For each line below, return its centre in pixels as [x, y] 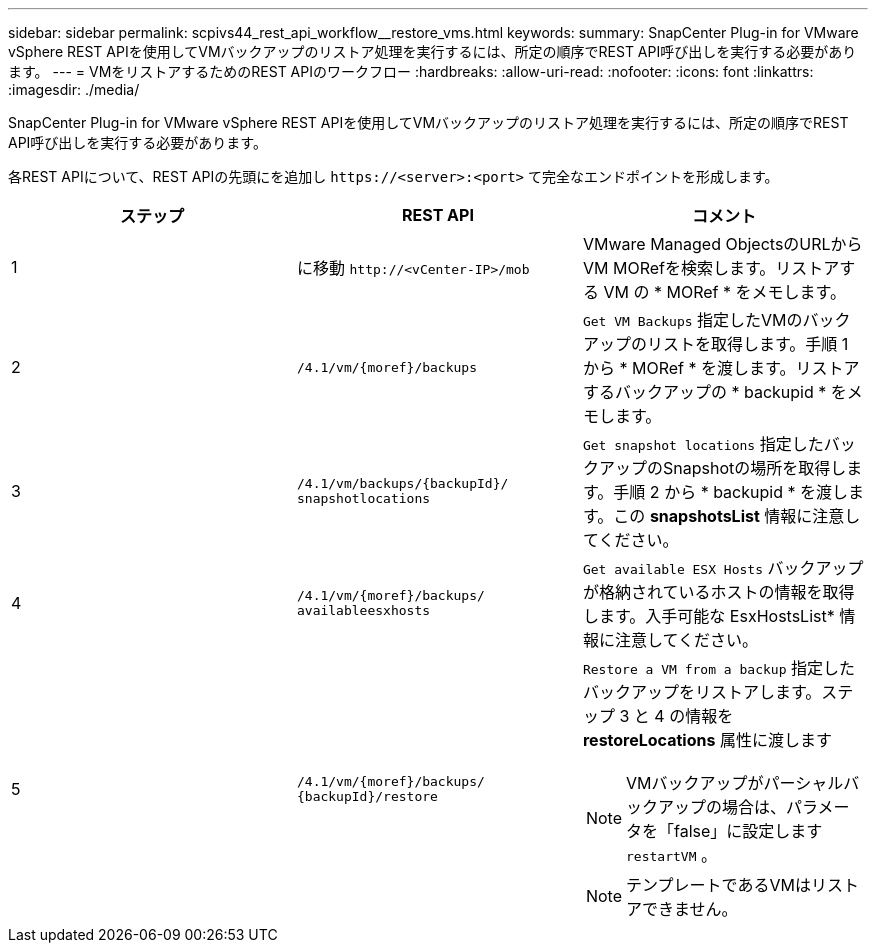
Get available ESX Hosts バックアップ [723, 568]
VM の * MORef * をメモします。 [724, 292]
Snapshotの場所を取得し [754, 468]
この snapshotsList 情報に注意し [737, 516]
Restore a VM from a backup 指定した [718, 668]
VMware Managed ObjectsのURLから [722, 244]
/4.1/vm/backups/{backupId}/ [402, 483]
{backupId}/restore [367, 796]
